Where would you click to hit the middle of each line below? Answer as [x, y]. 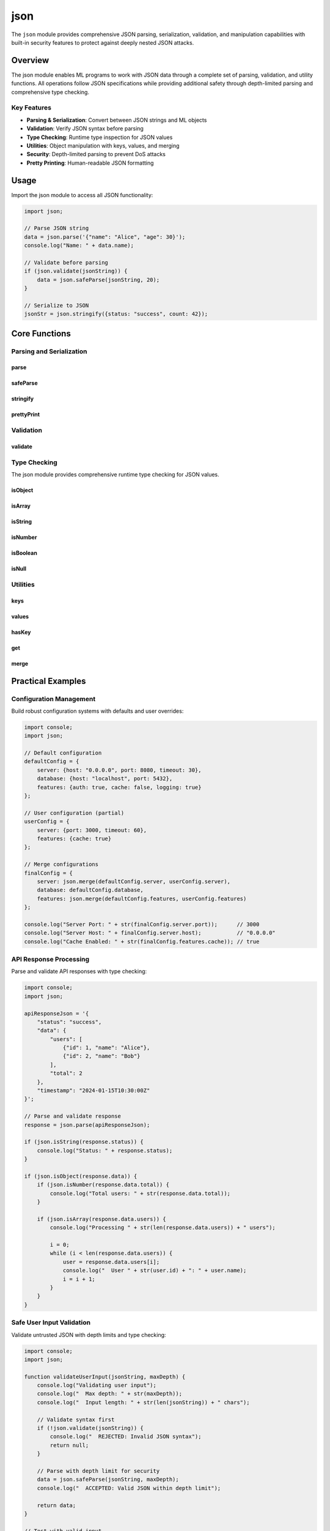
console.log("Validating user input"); [97, 1385]
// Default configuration [63, 753]
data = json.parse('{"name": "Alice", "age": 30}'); [105, 237]
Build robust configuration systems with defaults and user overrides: [97, 711]
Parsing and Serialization [49, 351]
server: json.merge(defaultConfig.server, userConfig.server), [134, 881]
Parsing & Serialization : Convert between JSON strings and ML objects [117, 120]
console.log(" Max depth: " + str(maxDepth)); [110, 1394]
